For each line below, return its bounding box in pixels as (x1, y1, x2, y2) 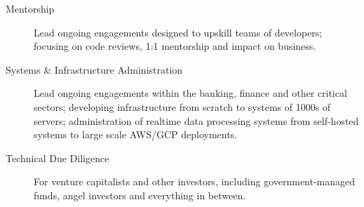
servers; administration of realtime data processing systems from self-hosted (34, 113, 359, 128)
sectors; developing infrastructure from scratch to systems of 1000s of (34, 99, 331, 114)
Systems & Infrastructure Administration (6, 62, 183, 76)
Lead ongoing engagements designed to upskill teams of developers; (34, 25, 323, 39)
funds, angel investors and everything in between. (34, 187, 246, 202)
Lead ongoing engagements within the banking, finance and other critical (34, 86, 347, 100)
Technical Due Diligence (6, 150, 109, 165)
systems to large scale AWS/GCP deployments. (34, 127, 238, 142)
